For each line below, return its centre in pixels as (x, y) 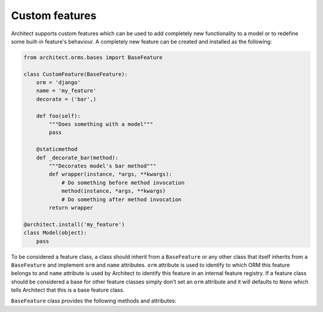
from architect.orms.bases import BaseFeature (93, 57)
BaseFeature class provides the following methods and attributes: (94, 301)
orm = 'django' (58, 83)
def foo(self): (58, 116)
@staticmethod (57, 149)
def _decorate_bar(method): (77, 157)
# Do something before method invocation (123, 183)
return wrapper (71, 208)
